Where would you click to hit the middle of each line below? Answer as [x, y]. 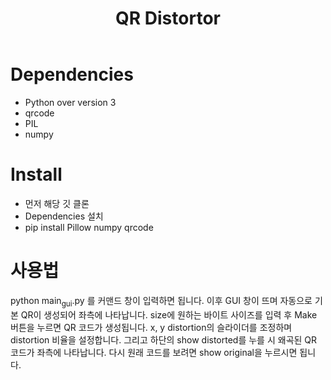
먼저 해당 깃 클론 [57, 203]
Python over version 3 [70, 102]
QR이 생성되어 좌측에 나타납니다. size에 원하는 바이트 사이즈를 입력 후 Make [169, 314]
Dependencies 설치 [64, 216]
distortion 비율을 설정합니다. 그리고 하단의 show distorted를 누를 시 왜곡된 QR [164, 339]
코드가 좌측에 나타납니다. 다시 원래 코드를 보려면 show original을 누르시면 [154, 352]
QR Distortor [168, 18]
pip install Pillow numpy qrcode [89, 227]
